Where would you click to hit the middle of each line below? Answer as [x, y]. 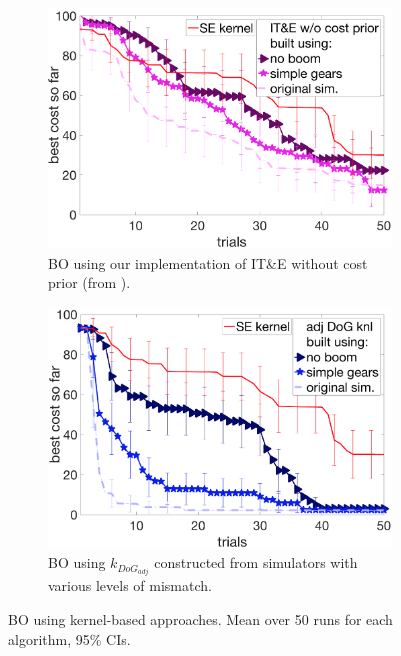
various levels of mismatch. [130, 585]
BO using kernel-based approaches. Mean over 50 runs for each [200, 618]
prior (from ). [89, 282]
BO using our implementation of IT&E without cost [208, 262]
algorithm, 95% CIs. [69, 638]
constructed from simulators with [256, 562]
